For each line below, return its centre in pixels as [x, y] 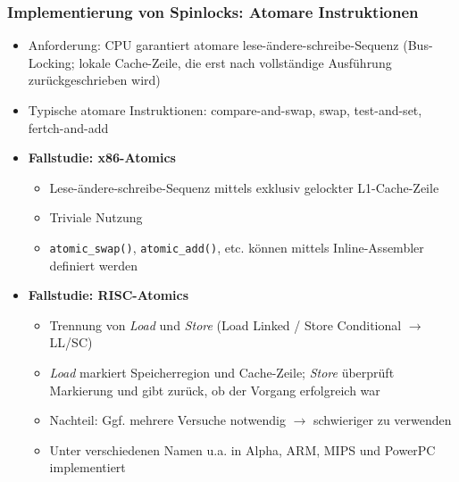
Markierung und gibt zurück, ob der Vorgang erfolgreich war [215, 390]
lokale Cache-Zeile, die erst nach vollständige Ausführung [235, 62]
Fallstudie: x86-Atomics [102, 158]
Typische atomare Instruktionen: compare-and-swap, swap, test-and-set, [225, 110]
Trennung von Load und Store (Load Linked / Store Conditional [225, 324]
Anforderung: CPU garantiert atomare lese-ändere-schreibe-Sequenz [213, 45]
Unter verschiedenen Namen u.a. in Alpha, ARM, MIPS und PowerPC [242, 449]
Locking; [51, 62]
